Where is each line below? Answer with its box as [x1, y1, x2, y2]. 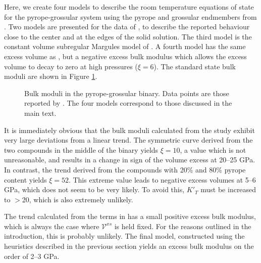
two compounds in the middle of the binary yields [4, 144, 159, 155]
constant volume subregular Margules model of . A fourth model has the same [4, 41, 246, 52]
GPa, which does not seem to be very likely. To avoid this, [4, 184, 185, 195]
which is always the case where [4, 221, 99, 231]
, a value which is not [180, 144, 246, 155]
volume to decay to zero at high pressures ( [4, 61, 138, 71]
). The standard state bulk [153, 61, 236, 71]
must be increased [200, 184, 256, 195]
